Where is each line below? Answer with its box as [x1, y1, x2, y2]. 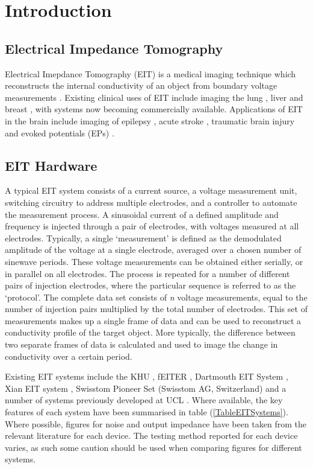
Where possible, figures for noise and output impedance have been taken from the [5, 417, 306, 430]
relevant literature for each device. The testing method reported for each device [5, 429, 298, 442]
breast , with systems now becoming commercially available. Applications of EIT [5, 103, 303, 115]
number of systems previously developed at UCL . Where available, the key [5, 394, 283, 406]
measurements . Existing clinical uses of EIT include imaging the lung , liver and [5, 91, 303, 103]
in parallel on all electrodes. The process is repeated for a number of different [5, 267, 290, 279]
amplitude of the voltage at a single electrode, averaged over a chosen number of [5, 243, 302, 256]
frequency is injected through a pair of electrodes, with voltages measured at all [5, 220, 299, 232]
